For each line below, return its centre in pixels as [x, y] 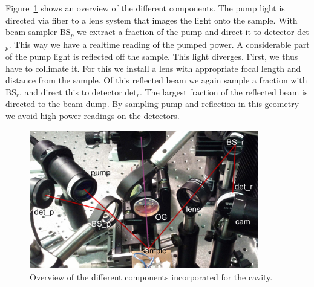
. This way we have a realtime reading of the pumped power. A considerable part [159, 44]
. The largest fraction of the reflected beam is [224, 92]
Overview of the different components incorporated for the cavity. [151, 277]
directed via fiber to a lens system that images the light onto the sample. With [152, 20]
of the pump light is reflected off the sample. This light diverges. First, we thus [152, 56]
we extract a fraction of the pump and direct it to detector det [193, 32]
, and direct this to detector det [78, 92]
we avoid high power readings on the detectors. [93, 116]
